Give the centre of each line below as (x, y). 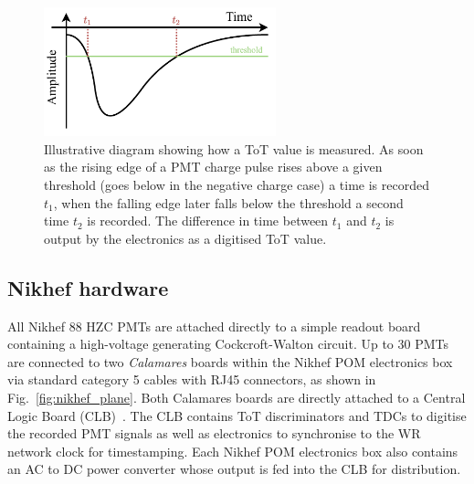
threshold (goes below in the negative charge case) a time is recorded (237, 184)
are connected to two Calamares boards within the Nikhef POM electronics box (230, 361)
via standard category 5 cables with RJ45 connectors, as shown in (192, 379)
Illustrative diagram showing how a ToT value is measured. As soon (234, 148)
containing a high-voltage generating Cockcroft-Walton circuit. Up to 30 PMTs (228, 344)
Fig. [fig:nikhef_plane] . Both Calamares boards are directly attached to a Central (237, 397)
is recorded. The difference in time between (208, 221)
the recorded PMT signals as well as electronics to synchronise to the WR (214, 433)
